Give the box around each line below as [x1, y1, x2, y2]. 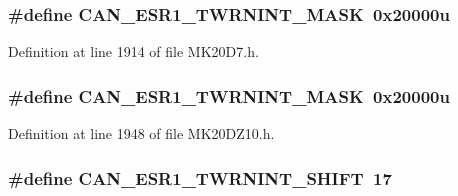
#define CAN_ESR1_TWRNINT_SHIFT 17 [8, 165, 392, 190]
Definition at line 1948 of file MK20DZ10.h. [8, 123, 275, 144]
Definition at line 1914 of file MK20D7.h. [8, 41, 259, 62]
